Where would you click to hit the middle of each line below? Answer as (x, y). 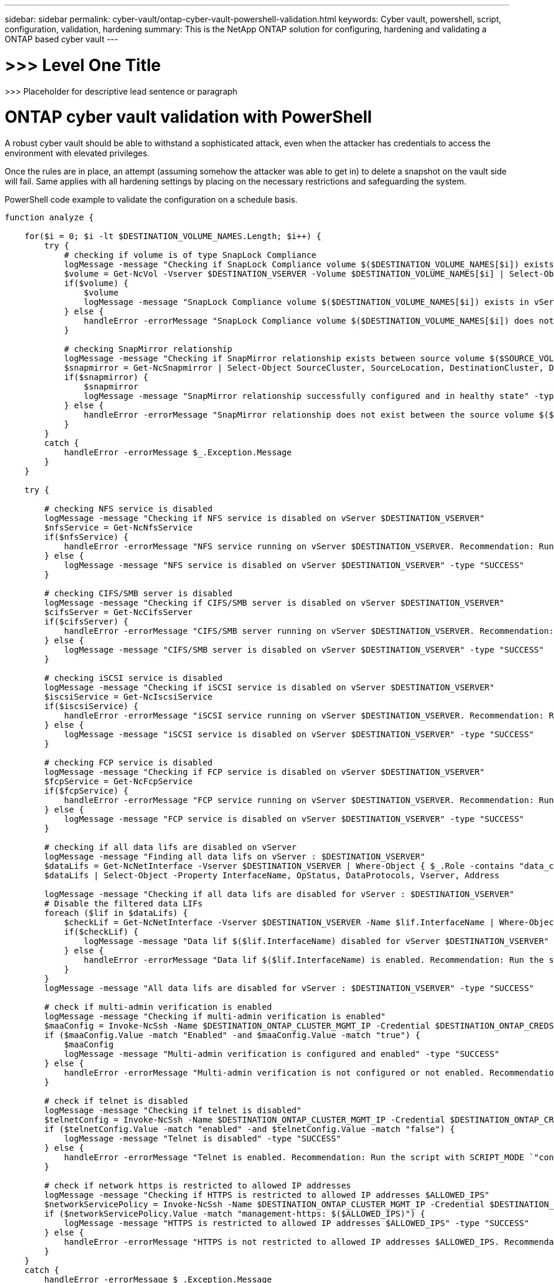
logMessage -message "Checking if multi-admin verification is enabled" (215, 1016)
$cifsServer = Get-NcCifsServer (119, 612)
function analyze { (49, 217)
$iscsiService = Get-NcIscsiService (129, 697)
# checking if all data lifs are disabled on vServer (170, 847)
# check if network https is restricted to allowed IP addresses (198, 1185)
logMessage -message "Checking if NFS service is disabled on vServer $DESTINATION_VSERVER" (264, 518)
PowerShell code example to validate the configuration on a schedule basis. (151, 199)
